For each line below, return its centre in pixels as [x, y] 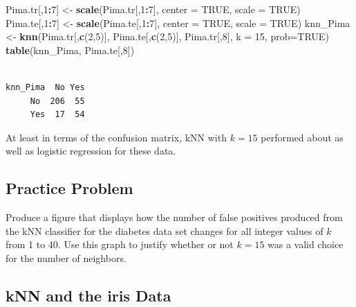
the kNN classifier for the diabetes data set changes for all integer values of [165, 230]
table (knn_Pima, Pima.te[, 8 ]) [70, 50]
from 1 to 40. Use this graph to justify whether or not [120, 244]
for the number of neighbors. [66, 257]
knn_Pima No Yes [45, 87]
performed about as [302, 137]
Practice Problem [69, 188]
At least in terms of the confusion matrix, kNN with [116, 137]
